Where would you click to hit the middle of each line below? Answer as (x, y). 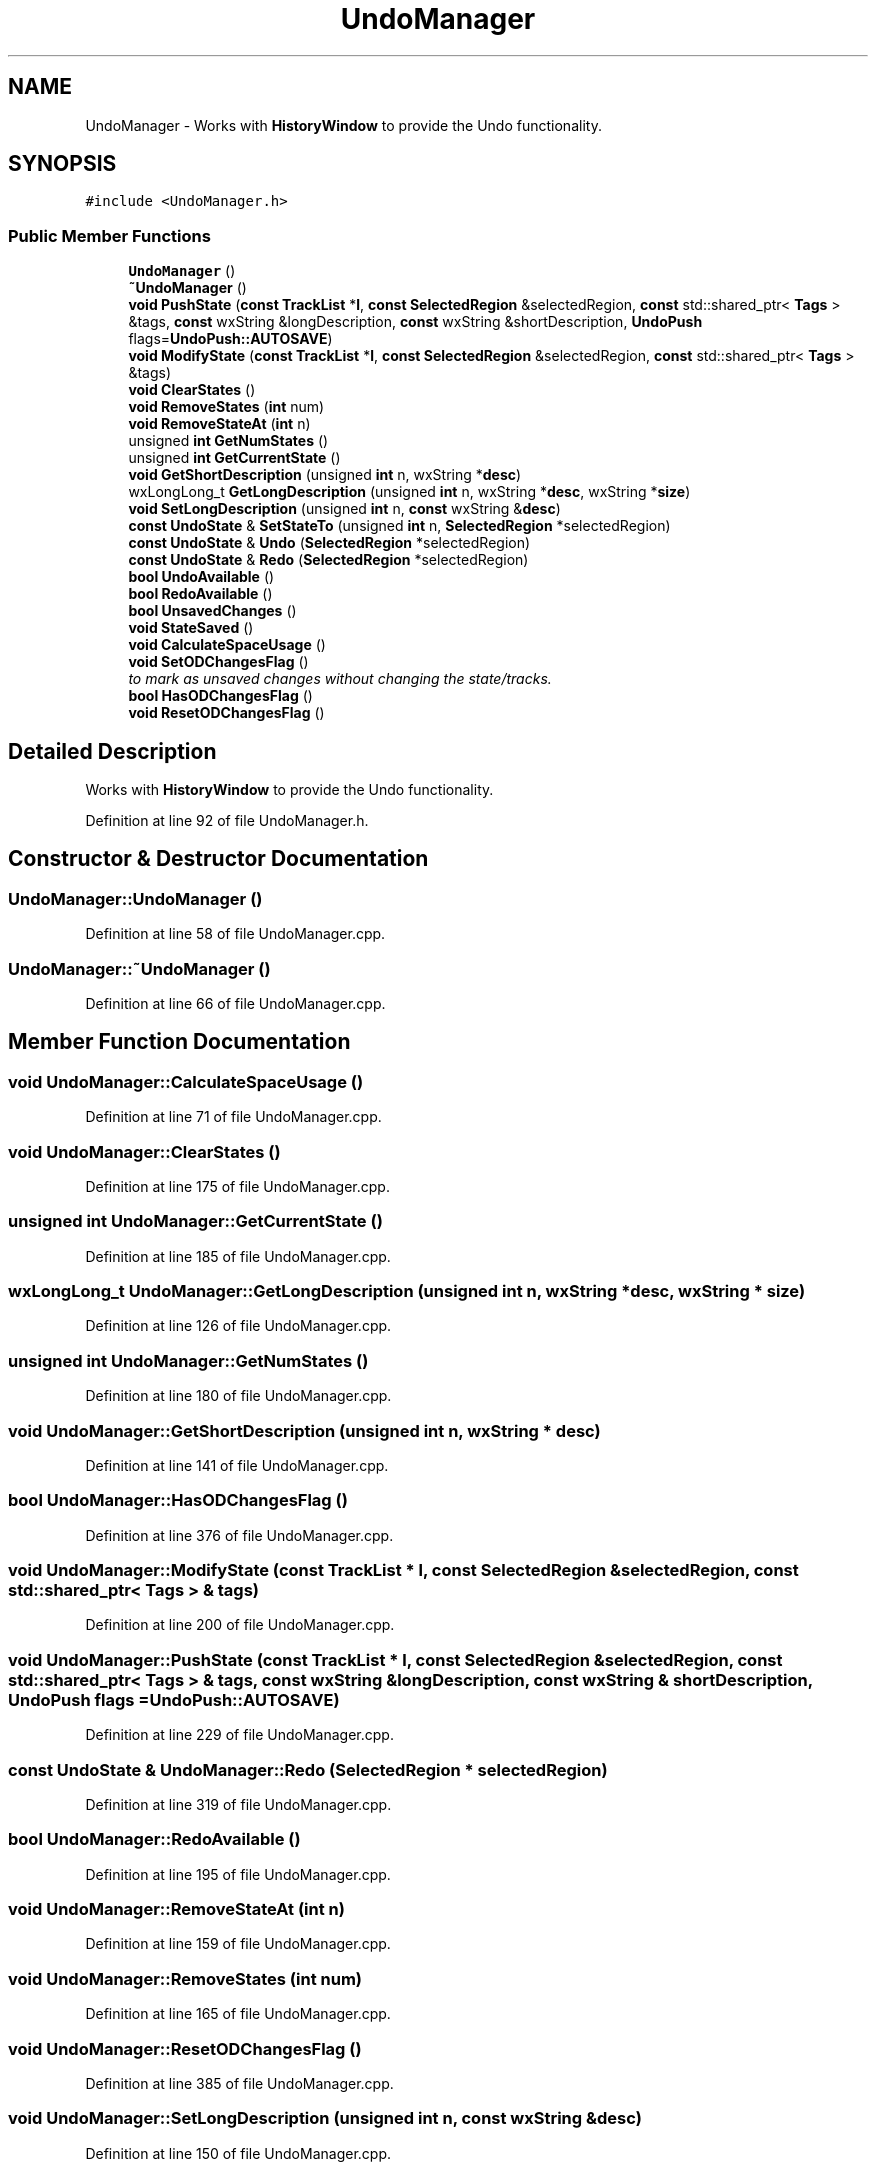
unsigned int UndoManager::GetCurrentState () (195, 1221)
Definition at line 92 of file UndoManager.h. (227, 821)
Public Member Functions (109, 235)
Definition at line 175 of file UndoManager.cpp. (237, 1186)
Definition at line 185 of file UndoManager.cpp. (238, 1256)
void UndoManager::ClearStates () (144, 1151)
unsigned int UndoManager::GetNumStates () (188, 1360)
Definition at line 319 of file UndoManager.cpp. (238, 1804)
